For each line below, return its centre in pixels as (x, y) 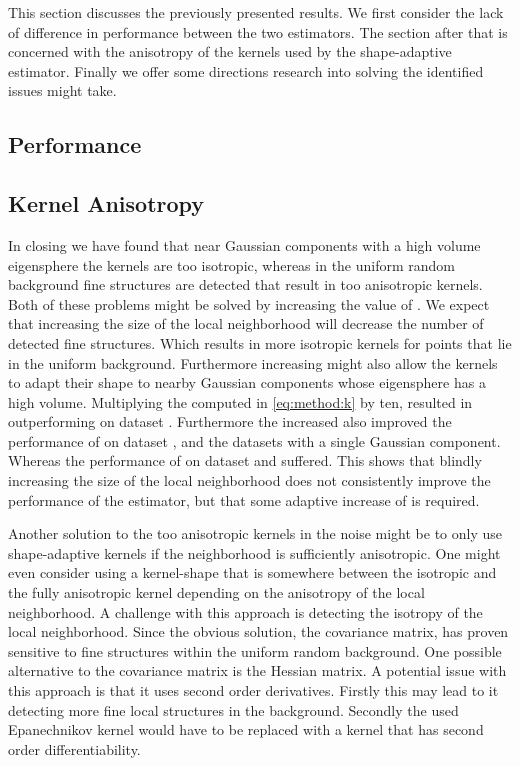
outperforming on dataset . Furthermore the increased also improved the (230, 421)
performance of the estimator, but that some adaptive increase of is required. (244, 499)
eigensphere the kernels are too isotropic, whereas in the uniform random (232, 264)
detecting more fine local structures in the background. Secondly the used (233, 709)
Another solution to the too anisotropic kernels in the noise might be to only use (255, 533)
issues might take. (62, 90)
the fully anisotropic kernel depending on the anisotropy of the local (216, 592)
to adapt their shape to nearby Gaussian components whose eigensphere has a (247, 382)
